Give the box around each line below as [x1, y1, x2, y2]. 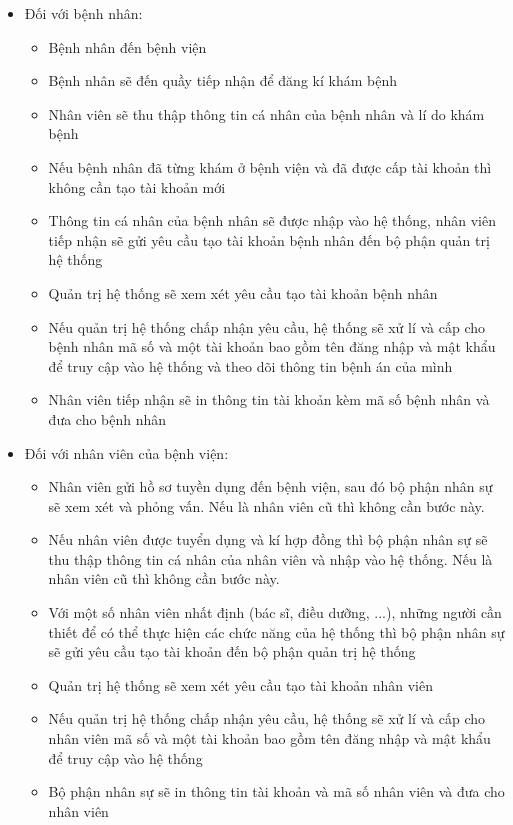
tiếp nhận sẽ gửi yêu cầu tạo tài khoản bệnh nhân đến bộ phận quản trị [48, 229, 490, 250]
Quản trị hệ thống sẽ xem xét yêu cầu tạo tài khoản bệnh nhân [48, 282, 438, 303]
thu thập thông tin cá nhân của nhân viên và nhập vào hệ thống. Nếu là [48, 548, 493, 569]
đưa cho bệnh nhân [48, 408, 167, 429]
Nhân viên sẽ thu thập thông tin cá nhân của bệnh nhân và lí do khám [48, 103, 485, 124]
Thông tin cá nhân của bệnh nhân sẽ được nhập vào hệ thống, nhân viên [48, 210, 496, 231]
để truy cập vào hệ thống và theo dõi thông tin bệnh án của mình [48, 355, 453, 376]
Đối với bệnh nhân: [24, 3, 143, 23]
